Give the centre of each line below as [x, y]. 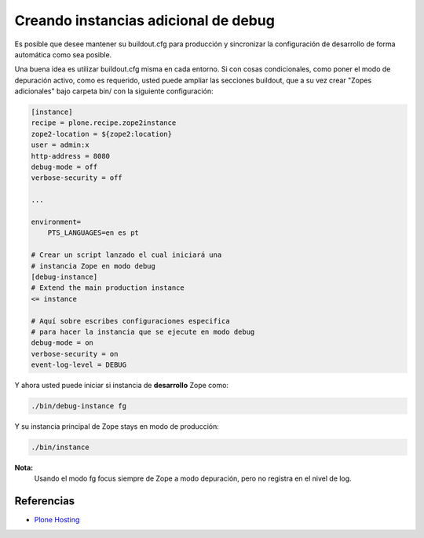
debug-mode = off [64, 167]
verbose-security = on [75, 354]
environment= [56, 222]
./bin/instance [60, 447]
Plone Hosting [57, 520]
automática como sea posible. [63, 54]
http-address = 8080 [70, 156]
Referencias [45, 501]
